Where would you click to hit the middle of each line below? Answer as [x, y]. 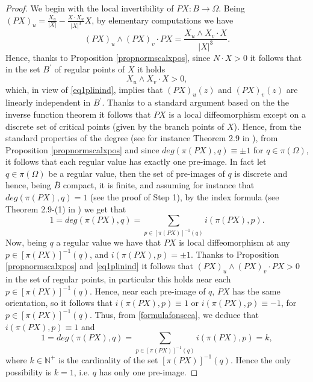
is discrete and [261, 173]
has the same [256, 291]
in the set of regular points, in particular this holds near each [118, 279]
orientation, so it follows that [59, 303]
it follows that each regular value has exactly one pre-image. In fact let [136, 161]
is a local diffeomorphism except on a [237, 114]
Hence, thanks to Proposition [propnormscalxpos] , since [108, 57]
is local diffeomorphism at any [234, 242]
